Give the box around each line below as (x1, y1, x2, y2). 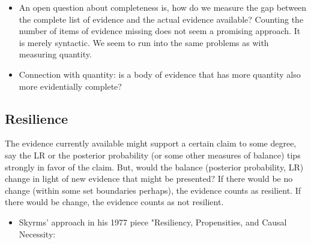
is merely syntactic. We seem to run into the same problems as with (19, 36, 269, 48)
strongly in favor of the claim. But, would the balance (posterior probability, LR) (5, 160, 304, 173)
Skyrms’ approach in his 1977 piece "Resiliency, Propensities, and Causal (19, 215, 287, 228)
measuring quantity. (19, 48, 92, 60)
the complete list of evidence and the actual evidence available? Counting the (19, 13, 304, 25)
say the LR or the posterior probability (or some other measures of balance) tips (5, 148, 301, 161)
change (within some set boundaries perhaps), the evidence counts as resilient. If (5, 184, 301, 196)
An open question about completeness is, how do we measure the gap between (19, 1, 307, 13)
